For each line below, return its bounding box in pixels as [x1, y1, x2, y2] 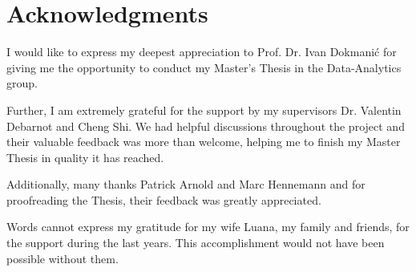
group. [6, 75, 38, 91]
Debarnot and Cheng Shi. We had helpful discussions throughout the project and [6, 117, 405, 134]
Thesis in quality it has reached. [6, 148, 164, 165]
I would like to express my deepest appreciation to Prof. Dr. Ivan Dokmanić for [6, 43, 397, 60]
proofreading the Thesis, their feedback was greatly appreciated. [6, 191, 321, 208]
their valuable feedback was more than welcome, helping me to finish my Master [6, 133, 401, 150]
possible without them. [6, 250, 119, 266]
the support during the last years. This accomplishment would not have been [6, 234, 385, 251]
